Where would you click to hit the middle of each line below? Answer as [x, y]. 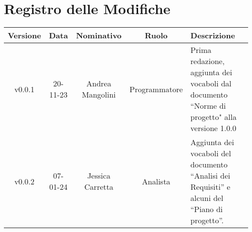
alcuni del [207, 198]
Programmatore [156, 89]
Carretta [99, 187]
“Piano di [207, 209]
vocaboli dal [211, 83]
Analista [156, 181]
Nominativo [99, 35]
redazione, [208, 61]
